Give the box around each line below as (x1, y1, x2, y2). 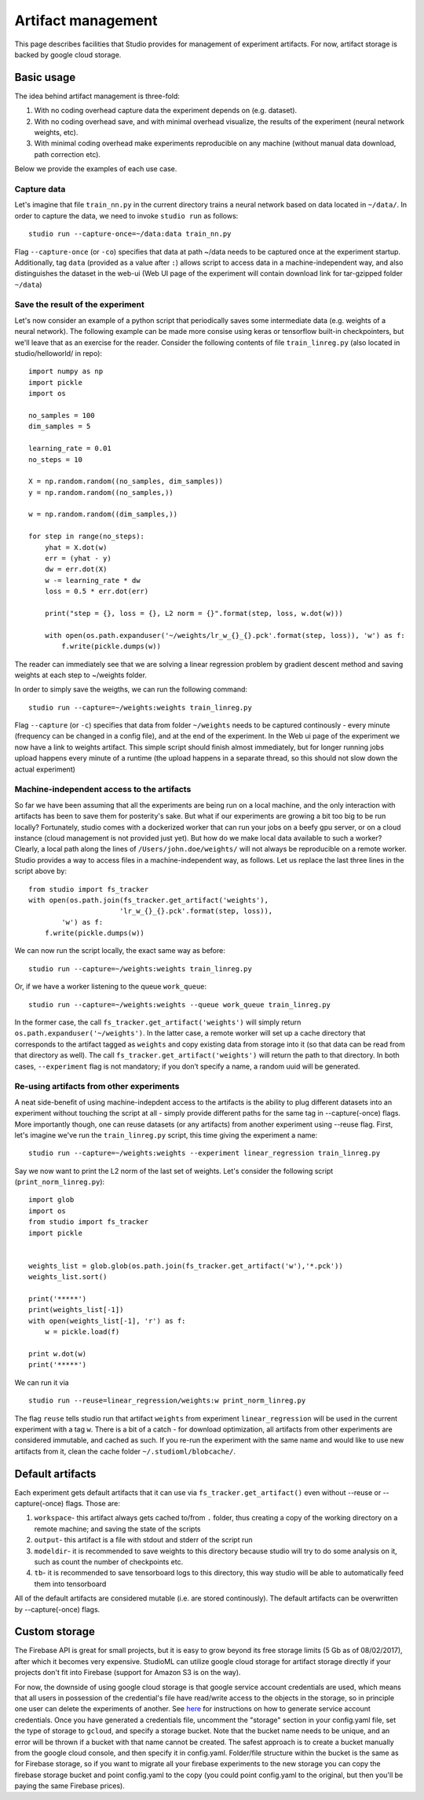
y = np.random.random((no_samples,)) (28, 488, 174, 497)
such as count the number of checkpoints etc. (34, 1556, 184, 1567)
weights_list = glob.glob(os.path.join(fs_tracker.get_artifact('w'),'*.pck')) (28, 1261, 343, 1270)
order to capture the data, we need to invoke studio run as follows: (14, 211, 239, 220)
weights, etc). (34, 128, 79, 137)
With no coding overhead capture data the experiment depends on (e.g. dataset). (34, 106, 298, 115)
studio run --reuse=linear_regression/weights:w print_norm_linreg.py (28, 1396, 306, 1406)
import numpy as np (28, 367, 104, 376)
